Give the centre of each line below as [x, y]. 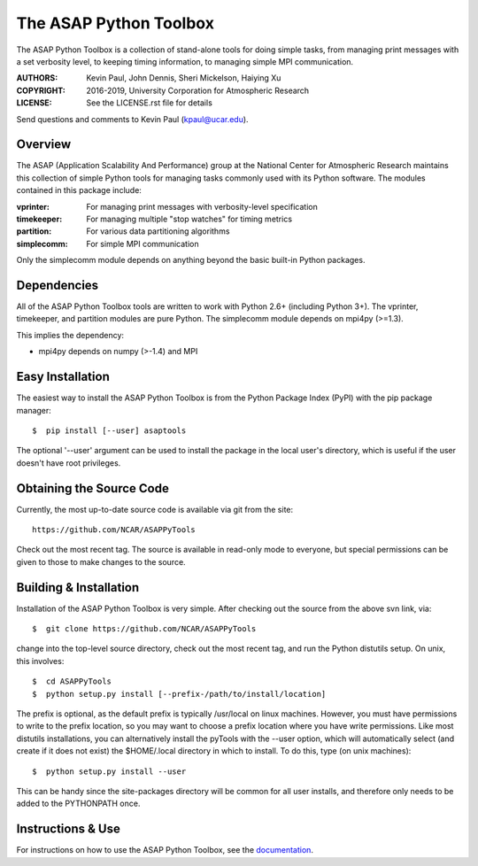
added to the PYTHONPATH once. [78, 804]
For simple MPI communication [143, 244]
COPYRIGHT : [41, 90]
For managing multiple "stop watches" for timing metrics [189, 219]
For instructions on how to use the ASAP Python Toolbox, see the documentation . [165, 850]
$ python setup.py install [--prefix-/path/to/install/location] [179, 694]
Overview [44, 145]
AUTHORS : [37, 78]
